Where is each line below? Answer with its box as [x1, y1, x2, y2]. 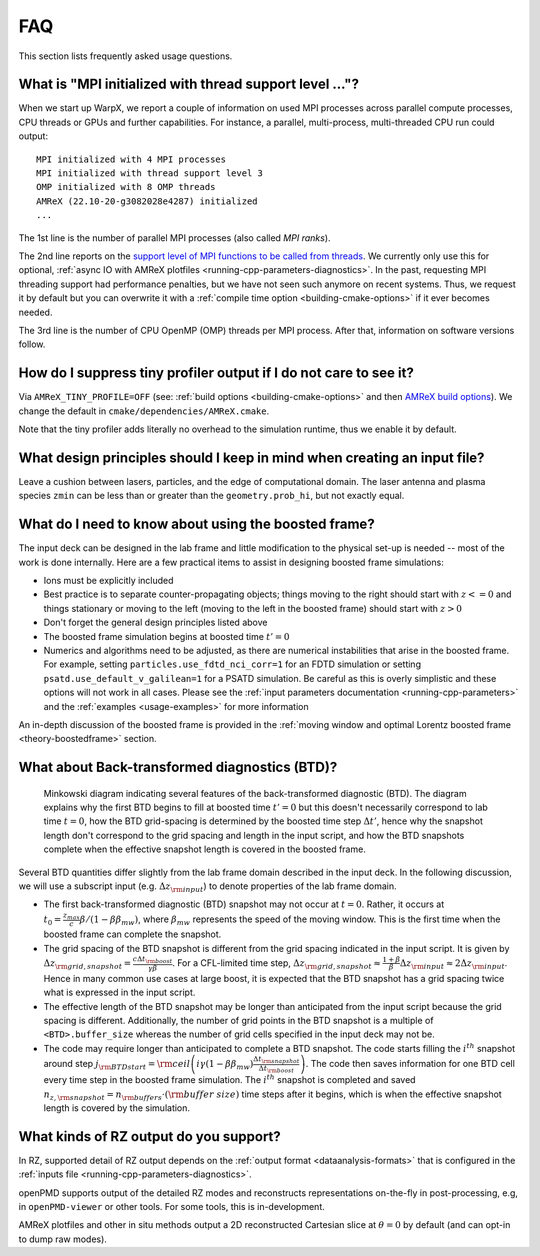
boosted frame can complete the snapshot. [43, 928, 222, 940]
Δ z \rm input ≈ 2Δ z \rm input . [399, 956, 508, 971]
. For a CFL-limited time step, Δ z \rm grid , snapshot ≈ [171, 956, 382, 971]
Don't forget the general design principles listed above [43, 616, 268, 629]
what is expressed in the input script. [43, 986, 196, 999]
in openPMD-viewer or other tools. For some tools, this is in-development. [18, 1200, 325, 1212]
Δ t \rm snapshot [253, 1055, 300, 1065]
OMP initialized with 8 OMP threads [36, 181, 216, 193]
